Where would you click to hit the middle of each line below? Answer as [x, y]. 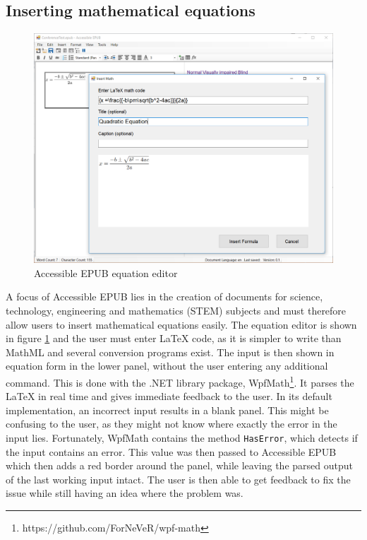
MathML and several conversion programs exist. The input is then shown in [170, 352]
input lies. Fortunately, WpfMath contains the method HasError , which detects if [182, 438]
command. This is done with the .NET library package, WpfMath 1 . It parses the [180, 381]
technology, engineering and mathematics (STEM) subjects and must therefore [176, 311]
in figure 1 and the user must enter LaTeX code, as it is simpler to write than [174, 338]
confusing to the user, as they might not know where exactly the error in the [172, 424]
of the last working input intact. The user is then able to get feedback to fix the [178, 479]
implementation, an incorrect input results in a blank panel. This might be [167, 410]
